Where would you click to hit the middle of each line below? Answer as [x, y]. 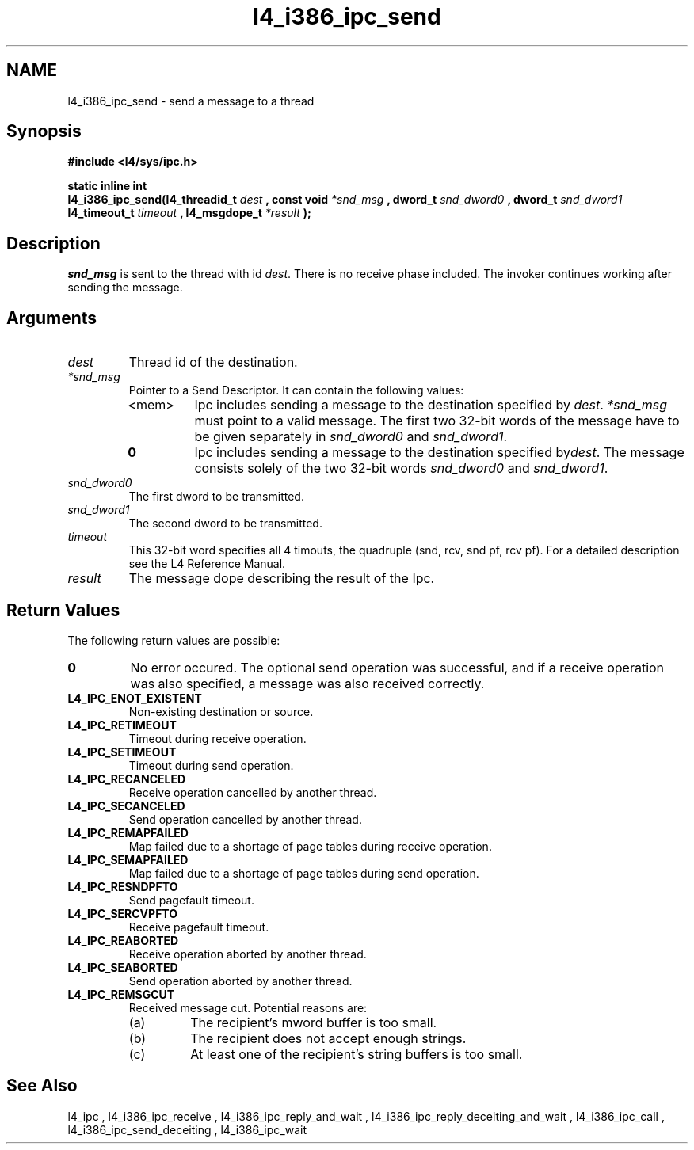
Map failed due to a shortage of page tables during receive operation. [310, 846]
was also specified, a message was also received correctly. [307, 683]
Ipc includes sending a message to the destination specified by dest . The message [439, 453]
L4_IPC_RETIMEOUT [122, 725]
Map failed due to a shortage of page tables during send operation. [304, 873]
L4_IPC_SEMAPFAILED [128, 859]
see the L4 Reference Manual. [207, 564]
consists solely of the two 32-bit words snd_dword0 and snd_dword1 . [401, 468]
